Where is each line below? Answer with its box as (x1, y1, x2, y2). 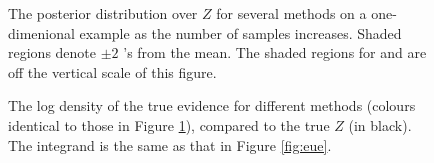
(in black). (348, 114, 412, 135)
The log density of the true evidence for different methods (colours (8, 95, 416, 116)
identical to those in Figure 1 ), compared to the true (8, 114, 330, 135)
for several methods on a (216, 3, 367, 23)
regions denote (8, 42, 97, 63)
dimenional (8, 22, 75, 43)
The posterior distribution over (8, 3, 198, 23)
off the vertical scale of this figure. (8, 61, 217, 82)
